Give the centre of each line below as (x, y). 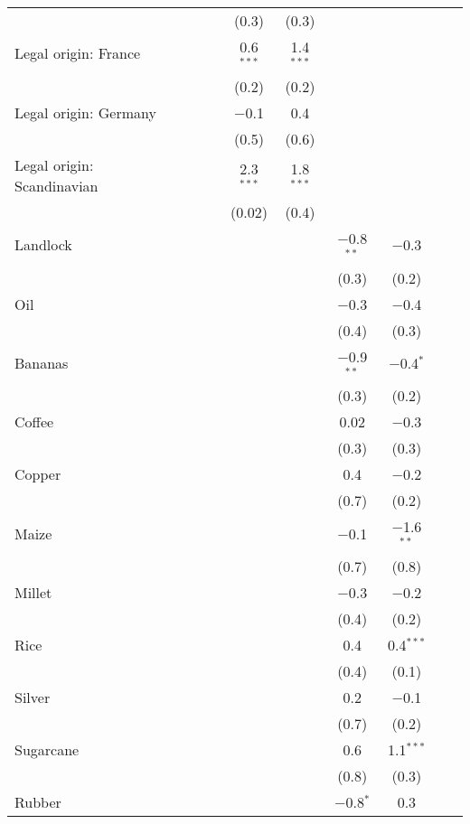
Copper (38, 474)
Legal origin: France (78, 53)
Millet (33, 593)
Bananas (42, 362)
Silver (33, 698)
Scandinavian (56, 185)
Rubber (38, 802)
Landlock (43, 245)
